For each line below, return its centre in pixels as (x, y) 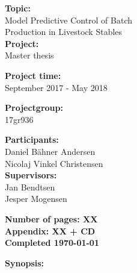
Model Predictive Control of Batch (69, 20)
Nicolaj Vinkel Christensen (54, 163)
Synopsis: (25, 262)
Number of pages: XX (51, 218)
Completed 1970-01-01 (52, 243)
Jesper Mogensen (36, 199)
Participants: (32, 140)
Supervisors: (31, 175)
